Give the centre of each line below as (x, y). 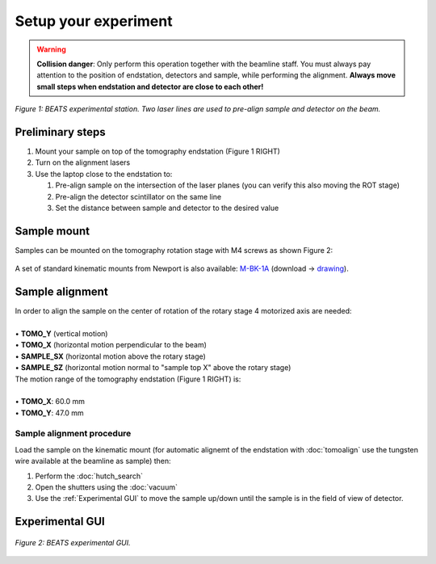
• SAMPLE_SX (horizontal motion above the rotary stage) (110, 356)
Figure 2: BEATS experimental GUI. (73, 542)
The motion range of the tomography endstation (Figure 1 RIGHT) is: (128, 379)
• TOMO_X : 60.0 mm (50, 402)
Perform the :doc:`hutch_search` (89, 476)
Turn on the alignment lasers (83, 162)
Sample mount (52, 231)
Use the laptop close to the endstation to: (104, 174)
